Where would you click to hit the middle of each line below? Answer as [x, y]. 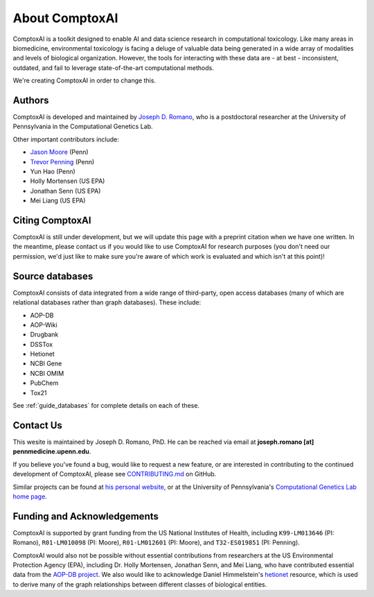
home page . [30, 496]
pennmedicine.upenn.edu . [52, 451]
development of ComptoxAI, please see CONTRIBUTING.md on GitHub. [115, 474]
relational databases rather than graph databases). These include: [107, 302]
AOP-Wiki [44, 325]
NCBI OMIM [47, 373]
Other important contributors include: [66, 139]
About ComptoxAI [65, 18]
